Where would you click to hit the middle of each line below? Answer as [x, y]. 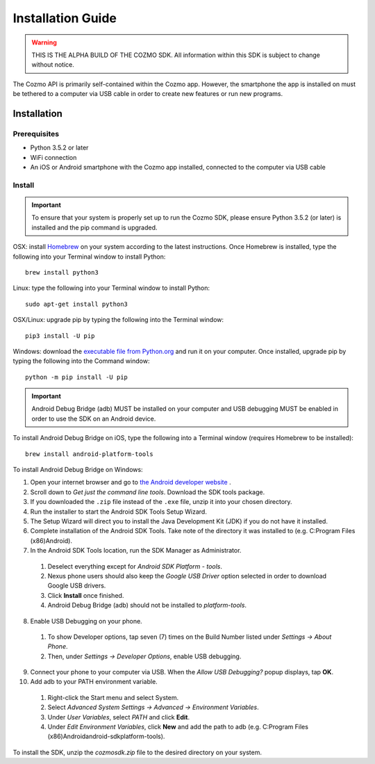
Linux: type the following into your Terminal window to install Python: [111, 288]
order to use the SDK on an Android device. [94, 418]
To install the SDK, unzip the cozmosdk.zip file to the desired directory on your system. [137, 752]
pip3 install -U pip [60, 336]
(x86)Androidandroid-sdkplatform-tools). [106, 736]
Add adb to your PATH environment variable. [94, 682]
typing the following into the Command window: [81, 361]
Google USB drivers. [77, 586]
